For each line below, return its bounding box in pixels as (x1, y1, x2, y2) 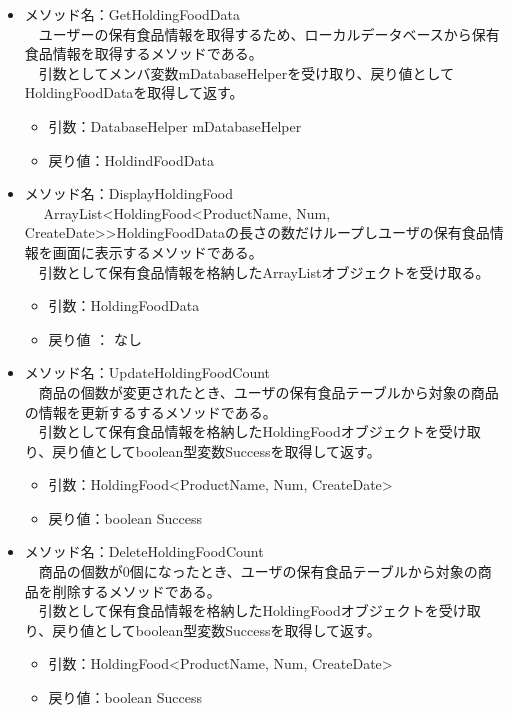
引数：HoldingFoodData (48, 295, 200, 316)
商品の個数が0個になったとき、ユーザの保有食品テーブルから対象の (38, 561, 478, 582)
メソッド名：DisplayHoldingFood (24, 183, 233, 204)
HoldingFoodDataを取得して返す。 (24, 82, 244, 103)
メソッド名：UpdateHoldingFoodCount (24, 362, 271, 383)
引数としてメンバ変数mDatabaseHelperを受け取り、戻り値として (38, 62, 455, 83)
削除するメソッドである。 (52, 580, 221, 601)
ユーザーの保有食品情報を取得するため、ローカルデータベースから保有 (38, 23, 500, 44)
